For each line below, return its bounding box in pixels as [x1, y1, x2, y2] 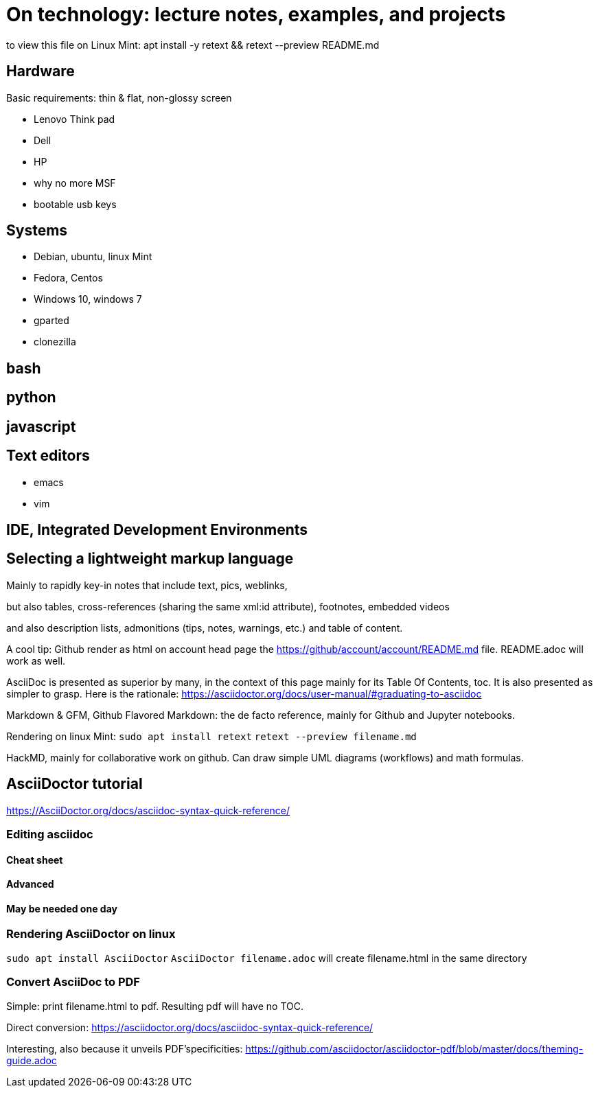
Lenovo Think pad [34, 113, 115, 125]
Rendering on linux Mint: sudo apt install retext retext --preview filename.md [6, 730, 417, 742]
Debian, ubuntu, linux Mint [34, 251, 152, 263]
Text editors [6, 447, 90, 465]
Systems [6, 222, 68, 240]
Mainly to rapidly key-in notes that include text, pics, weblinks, [6, 579, 288, 591]
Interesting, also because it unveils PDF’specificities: [6, 1042, 243, 1055]
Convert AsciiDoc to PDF [6, 975, 140, 989]
